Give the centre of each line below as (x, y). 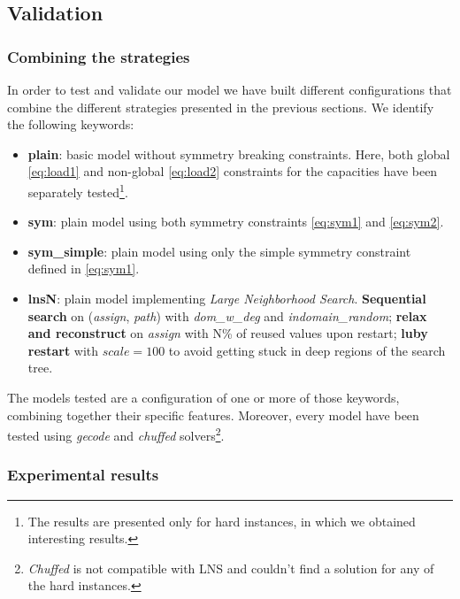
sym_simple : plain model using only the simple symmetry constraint (219, 251)
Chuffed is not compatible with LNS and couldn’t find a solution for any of (231, 568)
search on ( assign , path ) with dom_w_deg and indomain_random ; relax (227, 315)
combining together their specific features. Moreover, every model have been (213, 415)
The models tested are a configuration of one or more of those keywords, (203, 397)
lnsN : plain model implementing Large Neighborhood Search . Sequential (227, 298)
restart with (63, 350)
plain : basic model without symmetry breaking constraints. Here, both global (239, 154)
